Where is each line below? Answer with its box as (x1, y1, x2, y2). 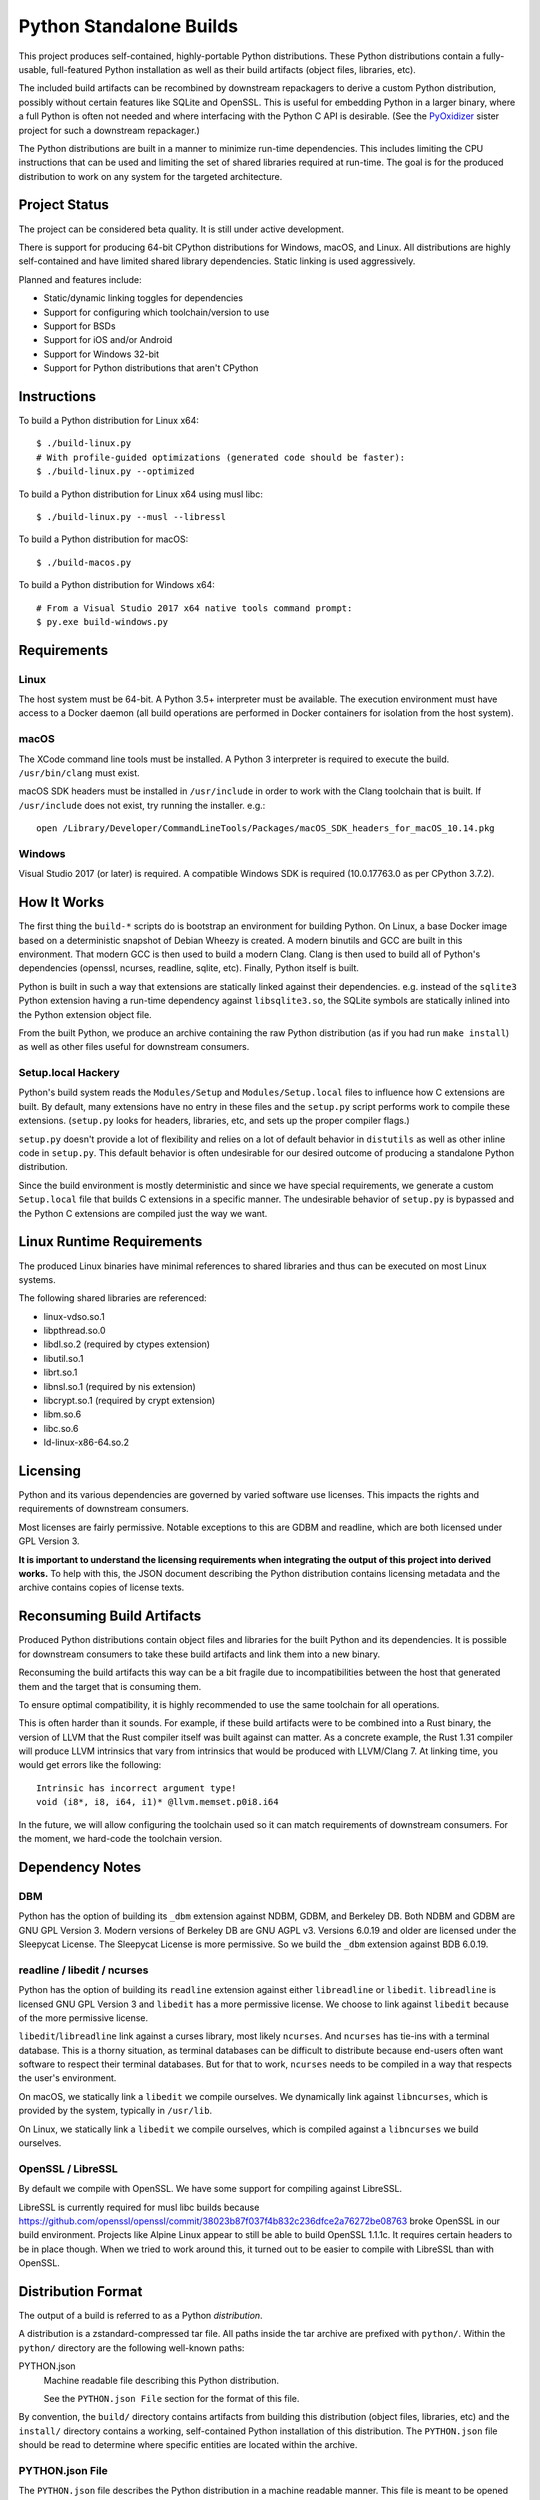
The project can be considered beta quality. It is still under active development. (18, 223, 345, 235)
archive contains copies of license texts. (18, 1581, 185, 1594)
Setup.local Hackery (18, 1066, 120, 1080)
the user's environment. (18, 2072, 117, 2084)
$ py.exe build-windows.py (36, 616, 169, 627)
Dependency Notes (18, 1858, 142, 1875)
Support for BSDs (43, 320, 116, 332)
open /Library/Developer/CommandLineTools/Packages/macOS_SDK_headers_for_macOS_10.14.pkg (36, 823, 495, 834)
